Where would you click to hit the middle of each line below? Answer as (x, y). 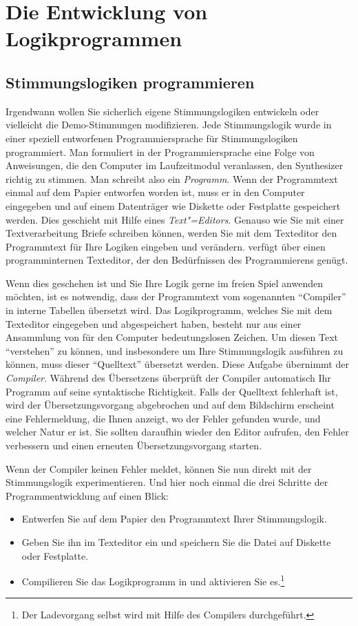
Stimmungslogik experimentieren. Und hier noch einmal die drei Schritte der (167, 482)
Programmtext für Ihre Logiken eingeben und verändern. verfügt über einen (166, 246)
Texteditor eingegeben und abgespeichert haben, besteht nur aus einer (154, 323)
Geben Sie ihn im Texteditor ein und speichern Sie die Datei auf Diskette (176, 541)
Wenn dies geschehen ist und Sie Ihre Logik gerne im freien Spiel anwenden (164, 283)
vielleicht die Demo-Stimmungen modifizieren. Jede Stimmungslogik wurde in (169, 125)
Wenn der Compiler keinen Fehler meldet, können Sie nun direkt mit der (159, 468)
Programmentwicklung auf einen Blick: (87, 495)
